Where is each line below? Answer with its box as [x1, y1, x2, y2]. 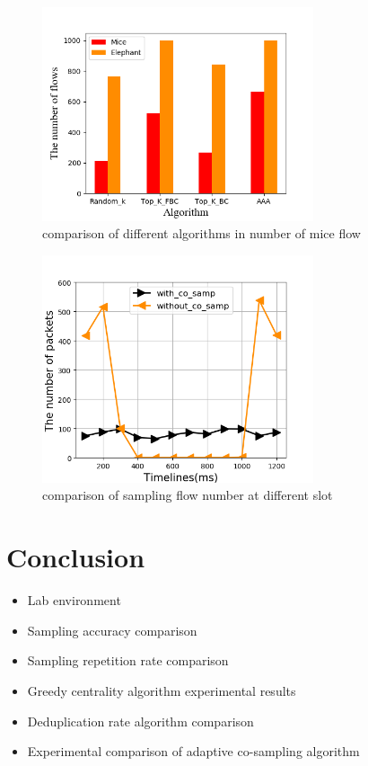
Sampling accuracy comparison [27, 620, 197, 639]
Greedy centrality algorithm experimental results [27, 681, 296, 699]
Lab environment [27, 591, 121, 610]
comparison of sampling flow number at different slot [42, 485, 333, 504]
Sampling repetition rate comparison [27, 651, 229, 670]
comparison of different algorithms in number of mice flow [42, 224, 361, 243]
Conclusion [6, 539, 145, 575]
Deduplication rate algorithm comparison [27, 711, 254, 730]
